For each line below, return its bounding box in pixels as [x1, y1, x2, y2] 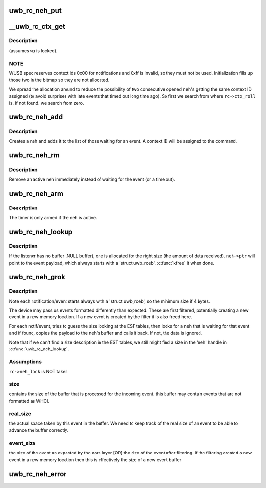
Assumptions [9, 358, 42, 365]
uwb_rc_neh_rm [9, 151, 60, 160]
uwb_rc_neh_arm [9, 189, 64, 198]
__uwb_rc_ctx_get [9, 22, 65, 31]
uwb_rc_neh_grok [9, 273, 65, 281]
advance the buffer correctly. [9, 427, 68, 433]
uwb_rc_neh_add [9, 113, 63, 121]
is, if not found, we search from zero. [9, 100, 84, 106]
